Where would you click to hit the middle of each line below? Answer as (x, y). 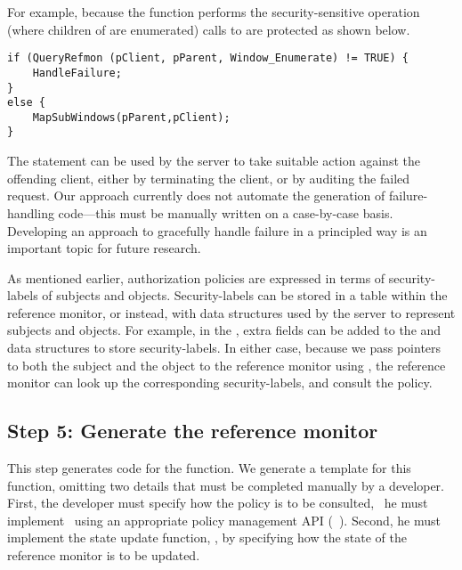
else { (26, 103)
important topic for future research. (104, 248)
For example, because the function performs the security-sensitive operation (214, 12)
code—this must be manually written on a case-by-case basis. (226, 212)
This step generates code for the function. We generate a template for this (209, 468)
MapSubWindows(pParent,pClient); (131, 117)
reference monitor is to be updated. (104, 555)
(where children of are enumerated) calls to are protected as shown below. (209, 29)
